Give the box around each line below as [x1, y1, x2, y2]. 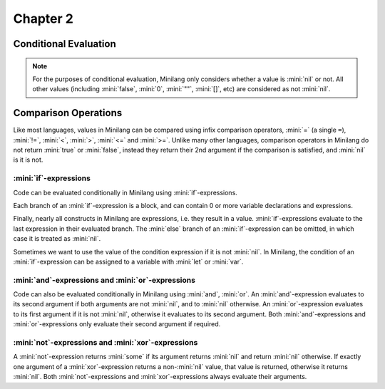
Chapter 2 [13, 11, 74, 26]
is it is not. [13, 155, 43, 164]
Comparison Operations [13, 107, 123, 119]
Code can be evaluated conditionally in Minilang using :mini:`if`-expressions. [13, 188, 238, 197]
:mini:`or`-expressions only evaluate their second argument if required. [13, 320, 221, 328]
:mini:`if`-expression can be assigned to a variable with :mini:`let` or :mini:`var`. [13, 257, 244, 266]
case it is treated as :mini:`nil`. [13, 234, 101, 243]
